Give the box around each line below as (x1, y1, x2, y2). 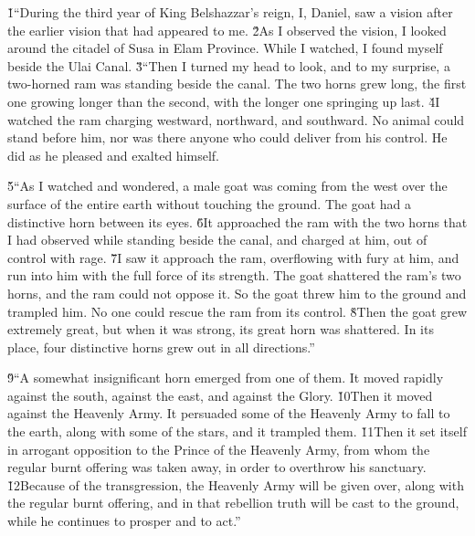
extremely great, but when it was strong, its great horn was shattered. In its (7, 320, 434, 339)
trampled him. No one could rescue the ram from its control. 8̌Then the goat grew (7, 301, 468, 321)
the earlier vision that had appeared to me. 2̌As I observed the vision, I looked (7, 20, 447, 39)
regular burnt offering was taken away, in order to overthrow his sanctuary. (7, 457, 427, 477)
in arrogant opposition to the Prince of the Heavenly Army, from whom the (7, 439, 430, 458)
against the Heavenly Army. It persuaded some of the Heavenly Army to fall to (7, 404, 450, 423)
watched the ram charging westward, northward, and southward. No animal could (7, 110, 465, 129)
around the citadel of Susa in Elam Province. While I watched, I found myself (7, 38, 443, 58)
